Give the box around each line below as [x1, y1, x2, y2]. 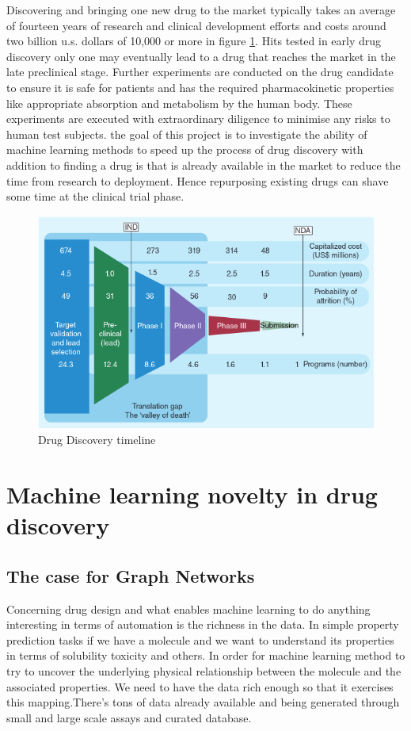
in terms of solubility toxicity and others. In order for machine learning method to [6, 647, 405, 664]
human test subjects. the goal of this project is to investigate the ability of [6, 125, 367, 142]
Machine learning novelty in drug [6, 478, 378, 511]
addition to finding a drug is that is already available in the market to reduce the [6, 156, 401, 173]
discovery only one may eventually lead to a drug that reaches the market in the [6, 48, 396, 64]
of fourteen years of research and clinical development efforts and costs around [6, 17, 386, 33]
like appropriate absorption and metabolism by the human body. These [6, 94, 352, 111]
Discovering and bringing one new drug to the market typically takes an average [6, 2, 396, 17]
